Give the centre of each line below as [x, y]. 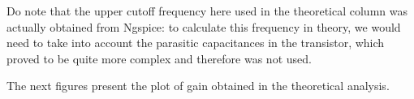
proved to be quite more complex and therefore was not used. [159, 58]
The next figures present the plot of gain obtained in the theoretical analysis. [198, 86]
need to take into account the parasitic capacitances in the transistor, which [196, 43]
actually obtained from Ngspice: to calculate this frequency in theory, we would [204, 26]
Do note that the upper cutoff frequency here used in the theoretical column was [207, 11]
